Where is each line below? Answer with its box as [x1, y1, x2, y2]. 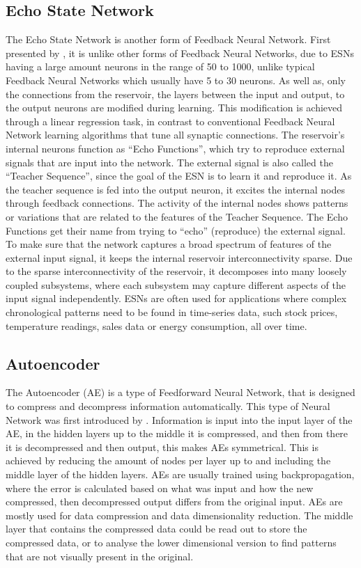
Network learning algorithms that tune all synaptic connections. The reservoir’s [6, 127, 345, 142]
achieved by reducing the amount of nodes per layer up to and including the [6, 453, 331, 468]
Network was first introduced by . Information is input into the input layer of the [6, 412, 353, 427]
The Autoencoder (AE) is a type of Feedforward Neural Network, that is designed [6, 385, 355, 400]
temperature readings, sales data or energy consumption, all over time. [6, 318, 307, 333]
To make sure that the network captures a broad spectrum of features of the [6, 237, 332, 251]
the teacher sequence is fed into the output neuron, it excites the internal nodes [6, 182, 345, 196]
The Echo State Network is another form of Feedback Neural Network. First [6, 32, 331, 47]
